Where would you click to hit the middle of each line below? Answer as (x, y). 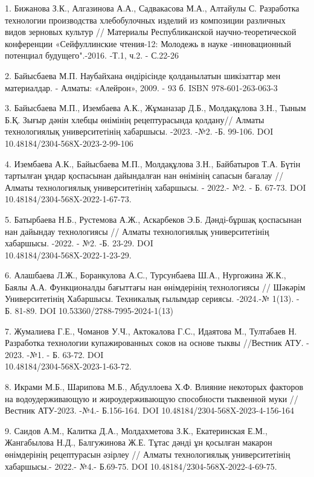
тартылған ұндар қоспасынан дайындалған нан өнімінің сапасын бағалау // (144, 175)
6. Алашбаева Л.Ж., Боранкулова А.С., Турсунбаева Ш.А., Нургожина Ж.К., (146, 275)
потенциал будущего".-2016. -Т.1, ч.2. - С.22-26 (92, 55)
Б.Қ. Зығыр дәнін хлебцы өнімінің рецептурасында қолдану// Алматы (135, 119)
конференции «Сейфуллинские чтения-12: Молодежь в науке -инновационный (148, 43)
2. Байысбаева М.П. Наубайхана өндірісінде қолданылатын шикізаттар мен (143, 75)
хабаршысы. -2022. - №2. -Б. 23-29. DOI (79, 243)
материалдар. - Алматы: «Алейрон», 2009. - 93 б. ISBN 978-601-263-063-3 (141, 87)
